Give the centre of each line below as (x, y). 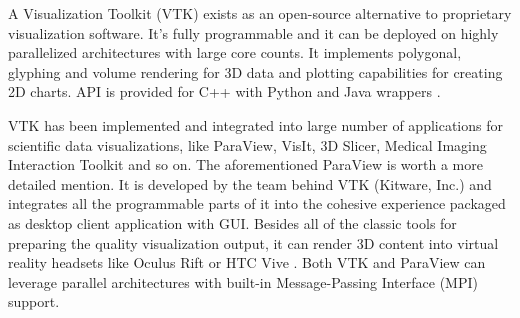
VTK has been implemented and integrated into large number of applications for (255, 124)
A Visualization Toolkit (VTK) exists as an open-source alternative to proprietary (260, 13)
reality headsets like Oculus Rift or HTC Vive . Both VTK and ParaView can (247, 262)
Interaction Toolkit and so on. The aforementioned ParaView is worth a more (245, 164)
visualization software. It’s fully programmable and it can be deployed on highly (253, 32)
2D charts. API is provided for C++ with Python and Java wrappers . (224, 91)
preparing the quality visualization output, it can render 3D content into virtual (253, 242)
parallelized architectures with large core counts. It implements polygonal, (235, 52)
